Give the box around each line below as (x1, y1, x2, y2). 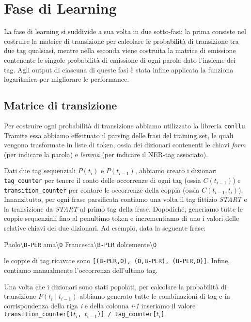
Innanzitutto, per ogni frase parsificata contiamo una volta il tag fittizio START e (4, 194, 247, 204)
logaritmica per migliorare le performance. (4, 74, 129, 84)
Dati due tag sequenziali (4, 165, 76, 176)
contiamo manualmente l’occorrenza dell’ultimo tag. (4, 265, 158, 275)
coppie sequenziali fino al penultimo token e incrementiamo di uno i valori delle (4, 213, 239, 223)
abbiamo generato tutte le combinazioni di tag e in (79, 291, 230, 301)
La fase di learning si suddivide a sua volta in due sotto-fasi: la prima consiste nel (4, 26, 246, 36)
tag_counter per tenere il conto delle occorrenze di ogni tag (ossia (4, 175, 201, 185)
